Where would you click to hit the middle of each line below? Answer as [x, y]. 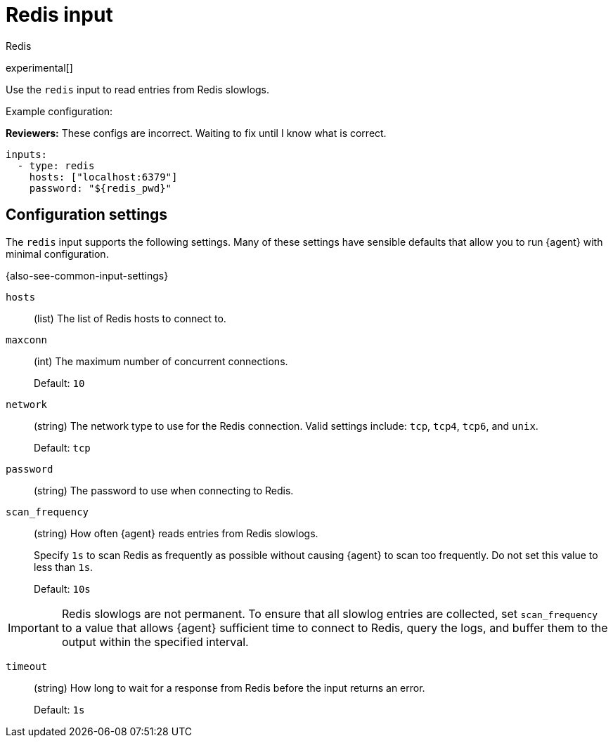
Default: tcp [62, 447]
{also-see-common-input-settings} [87, 275]
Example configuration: [59, 111]
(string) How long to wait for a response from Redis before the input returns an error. [230, 688]
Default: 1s [59, 709]
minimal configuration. [57, 254]
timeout [27, 666]
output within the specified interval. [155, 642]
